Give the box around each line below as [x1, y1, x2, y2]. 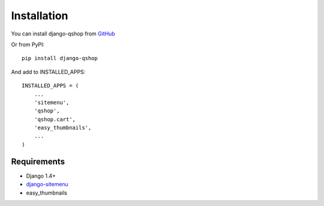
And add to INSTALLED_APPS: [11, 68, 86, 75]
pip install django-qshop [22, 55, 98, 62]
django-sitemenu [26, 181, 68, 188]
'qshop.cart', [34, 116, 76, 123]
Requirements [11, 156, 65, 166]
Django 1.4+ [26, 172, 56, 180]
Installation [11, 9, 68, 22]
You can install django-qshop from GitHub [11, 30, 115, 37]
